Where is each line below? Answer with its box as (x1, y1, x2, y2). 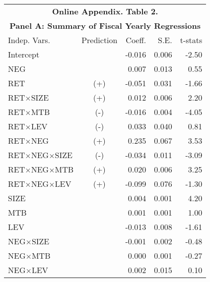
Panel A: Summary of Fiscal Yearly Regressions (9, 20, 201, 31)
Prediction (81, 34, 118, 46)
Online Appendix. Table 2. (52, 5, 158, 17)
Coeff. (126, 34, 146, 46)
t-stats (180, 34, 203, 46)
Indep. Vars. (8, 34, 51, 46)
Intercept (8, 49, 40, 60)
